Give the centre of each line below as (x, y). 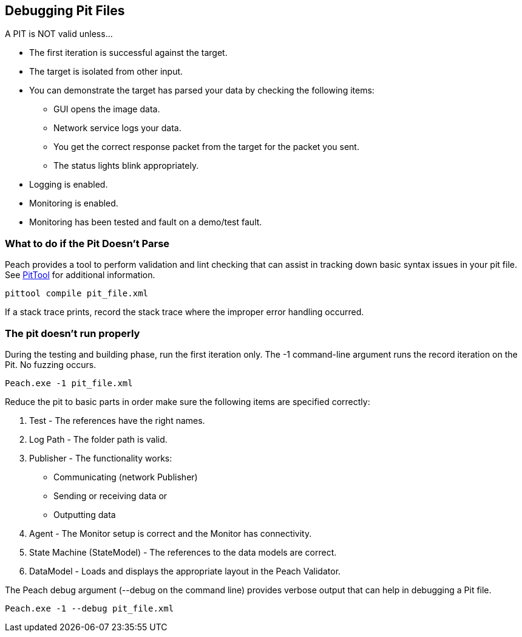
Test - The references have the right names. (117, 420)
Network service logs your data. (117, 128)
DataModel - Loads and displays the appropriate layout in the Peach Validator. (185, 571)
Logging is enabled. (69, 185)
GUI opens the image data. (107, 109)
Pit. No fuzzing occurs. (51, 364)
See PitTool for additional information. (80, 275)
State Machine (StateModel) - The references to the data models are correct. (183, 552)
